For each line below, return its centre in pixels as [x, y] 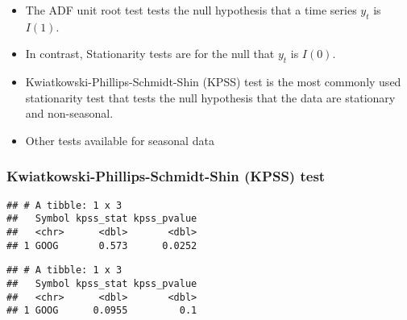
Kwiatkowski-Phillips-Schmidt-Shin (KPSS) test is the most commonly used [213, 82]
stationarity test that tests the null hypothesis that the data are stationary [210, 97]
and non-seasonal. [69, 113]
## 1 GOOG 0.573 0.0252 [102, 245]
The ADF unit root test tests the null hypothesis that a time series [191, 10]
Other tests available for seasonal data [120, 140]
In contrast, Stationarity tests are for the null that [150, 54]
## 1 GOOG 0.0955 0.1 [102, 311]
